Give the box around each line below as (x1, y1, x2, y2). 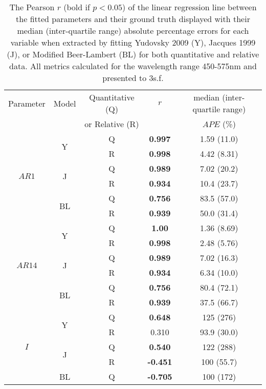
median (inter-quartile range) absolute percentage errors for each (17, 25, 249, 36)
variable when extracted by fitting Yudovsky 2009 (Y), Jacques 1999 (10, 36, 256, 48)
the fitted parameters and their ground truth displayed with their (16, 13, 250, 25)
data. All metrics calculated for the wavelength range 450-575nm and (9, 60, 257, 72)
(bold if (63, 1, 90, 13)
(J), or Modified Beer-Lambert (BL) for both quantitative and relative (7, 48, 259, 60)
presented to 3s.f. (102, 72, 164, 84)
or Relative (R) (84, 118, 139, 130)
